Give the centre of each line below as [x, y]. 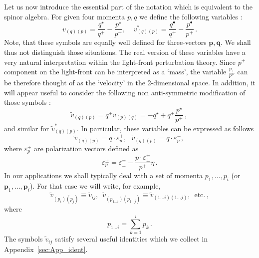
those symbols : [27, 102]
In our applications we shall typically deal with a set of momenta [104, 175]
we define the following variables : [191, 16]
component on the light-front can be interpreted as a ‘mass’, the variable [115, 72]
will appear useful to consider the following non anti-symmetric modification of [125, 92]
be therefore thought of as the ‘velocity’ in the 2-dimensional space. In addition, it [130, 83]
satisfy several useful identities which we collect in [131, 239]
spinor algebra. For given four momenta [65, 16]
